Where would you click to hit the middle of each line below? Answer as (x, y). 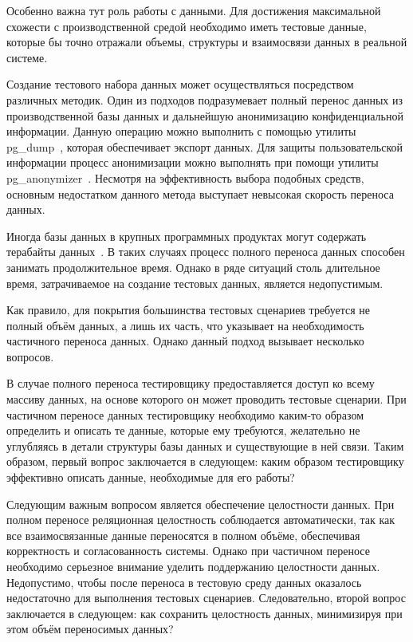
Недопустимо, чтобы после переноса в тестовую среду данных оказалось (184, 582)
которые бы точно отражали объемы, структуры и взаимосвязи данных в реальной (207, 42)
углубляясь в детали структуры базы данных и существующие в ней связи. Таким (205, 445)
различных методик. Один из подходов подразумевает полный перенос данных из (205, 99)
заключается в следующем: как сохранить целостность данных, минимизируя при (205, 613)
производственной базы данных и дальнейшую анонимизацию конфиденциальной (205, 115)
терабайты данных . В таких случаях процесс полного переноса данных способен (206, 252)
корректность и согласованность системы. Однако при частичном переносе (188, 551)
